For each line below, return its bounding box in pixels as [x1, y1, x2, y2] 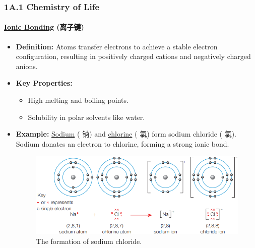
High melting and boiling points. [28, 95, 129, 105]
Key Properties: [16, 78, 73, 88]
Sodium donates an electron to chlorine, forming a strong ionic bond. [16, 138, 229, 149]
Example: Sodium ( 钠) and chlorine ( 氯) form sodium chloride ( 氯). [16, 129, 237, 139]
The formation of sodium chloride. [36, 235, 142, 246]
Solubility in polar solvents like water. [28, 111, 145, 122]
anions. [16, 60, 38, 71]
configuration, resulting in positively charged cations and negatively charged [16, 51, 251, 61]
